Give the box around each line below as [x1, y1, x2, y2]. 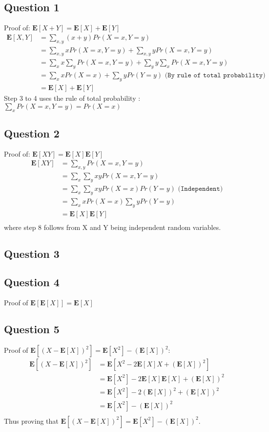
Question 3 [4, 246, 60, 261]
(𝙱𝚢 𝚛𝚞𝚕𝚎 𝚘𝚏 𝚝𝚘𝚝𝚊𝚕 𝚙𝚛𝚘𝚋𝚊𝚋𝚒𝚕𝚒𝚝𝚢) [165, 72, 266, 79]
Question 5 [4, 321, 60, 337]
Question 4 [4, 274, 60, 290]
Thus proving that [4, 415, 59, 426]
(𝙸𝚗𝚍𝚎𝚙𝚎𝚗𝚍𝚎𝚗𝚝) [178, 185, 223, 192]
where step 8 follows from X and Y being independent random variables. [4, 222, 221, 232]
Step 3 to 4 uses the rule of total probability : [4, 93, 141, 103]
